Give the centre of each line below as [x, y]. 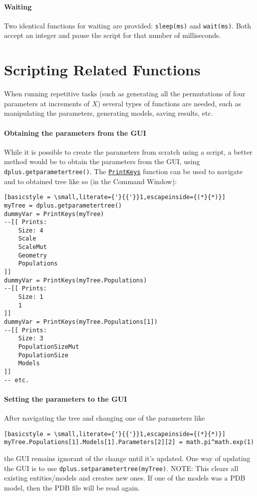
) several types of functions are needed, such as [169, 103]
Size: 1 [31, 297]
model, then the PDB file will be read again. [72, 487]
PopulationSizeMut [49, 347]
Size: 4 [31, 230]
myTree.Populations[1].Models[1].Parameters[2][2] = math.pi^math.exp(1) [129, 442]
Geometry [32, 255]
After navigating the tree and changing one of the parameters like [105, 418]
